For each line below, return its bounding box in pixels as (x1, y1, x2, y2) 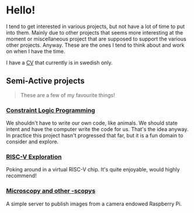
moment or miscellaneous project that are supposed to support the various (6, 35, 186, 42)
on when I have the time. (6, 47, 65, 54)
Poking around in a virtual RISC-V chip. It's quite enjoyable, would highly (6, 166, 180, 173)
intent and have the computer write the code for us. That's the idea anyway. (6, 126, 189, 133)
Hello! (6, 4, 36, 17)
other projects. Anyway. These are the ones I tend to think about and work (6, 42, 185, 49)
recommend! (6, 172, 37, 179)
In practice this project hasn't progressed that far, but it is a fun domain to (6, 132, 183, 139)
